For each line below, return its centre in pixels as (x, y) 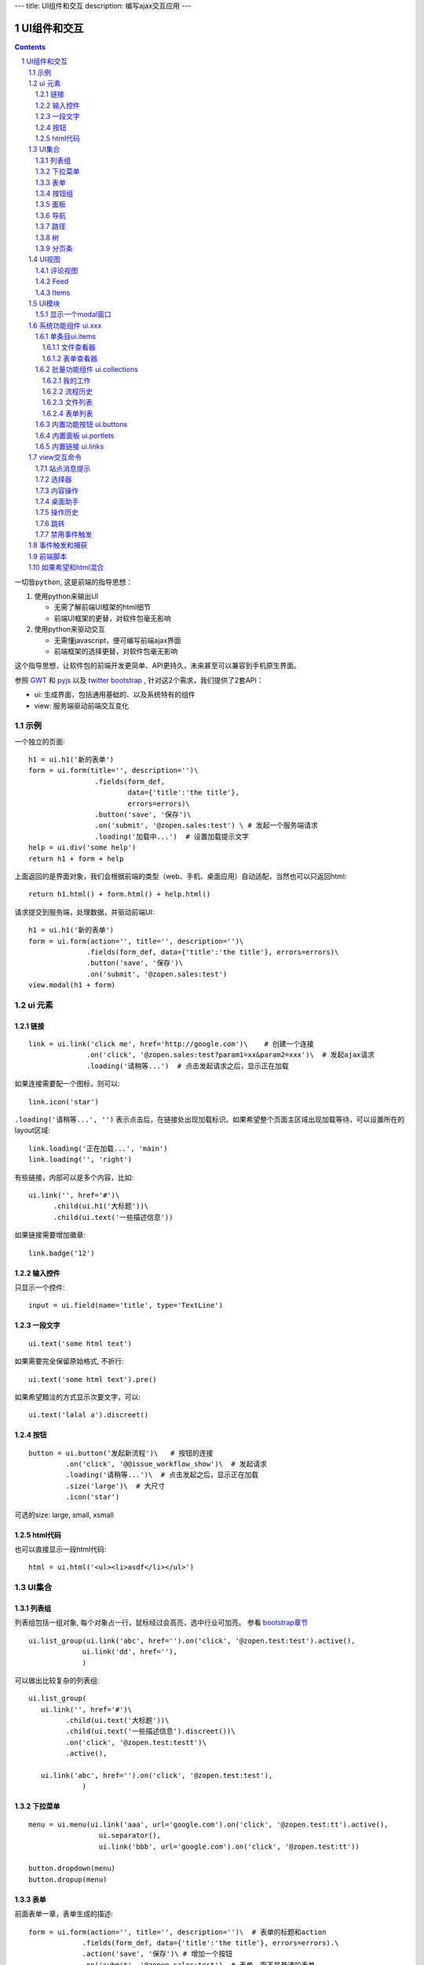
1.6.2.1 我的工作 (66, 380)
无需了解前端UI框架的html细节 (102, 607)
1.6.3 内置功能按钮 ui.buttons (82, 424)
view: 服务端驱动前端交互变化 (82, 705)
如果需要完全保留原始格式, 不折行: (69, 1361)
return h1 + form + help (76, 858)
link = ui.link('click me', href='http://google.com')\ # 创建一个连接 (171, 1044)
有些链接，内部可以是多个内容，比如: (74, 1177)
